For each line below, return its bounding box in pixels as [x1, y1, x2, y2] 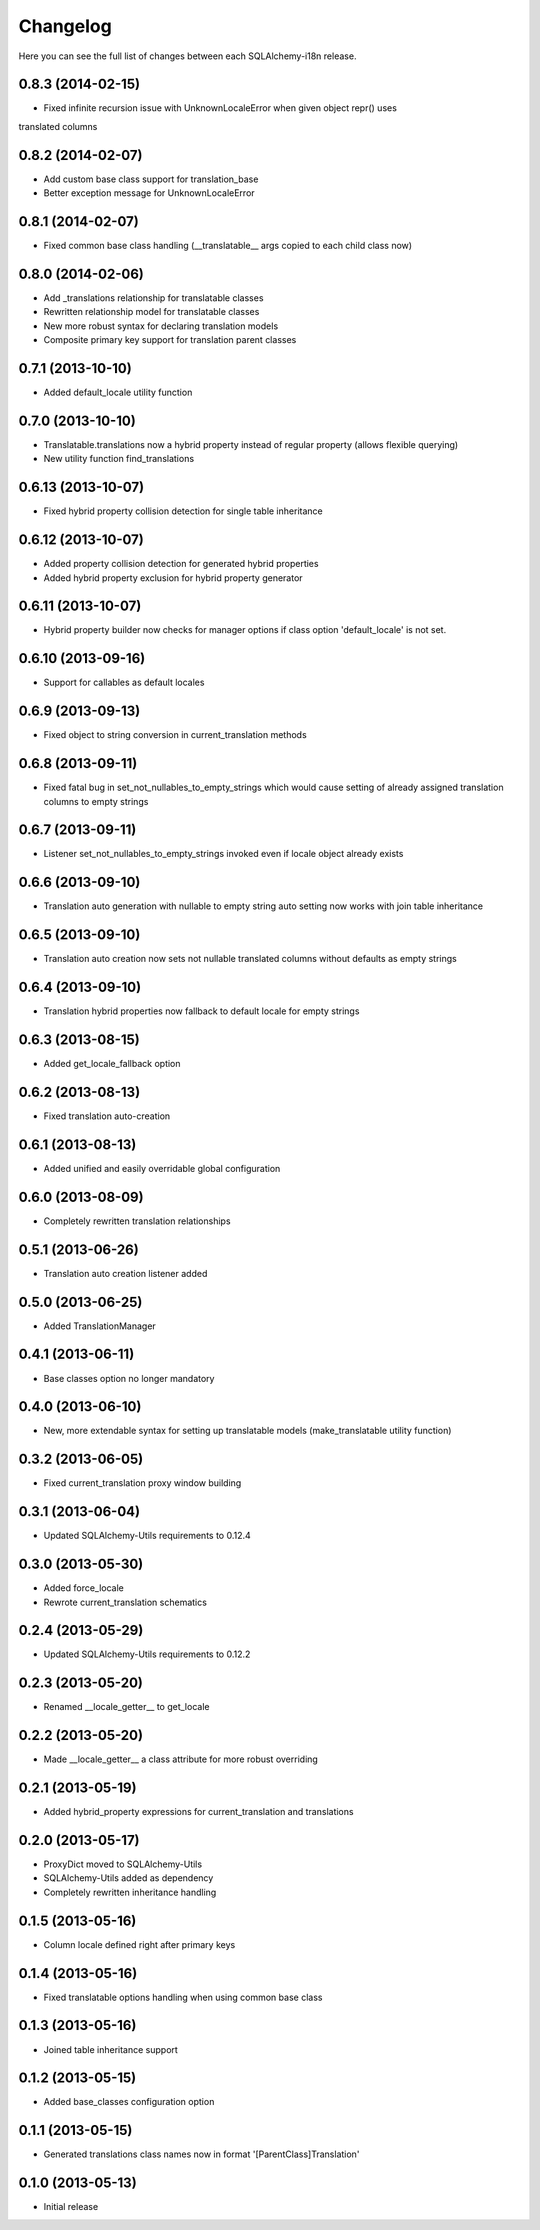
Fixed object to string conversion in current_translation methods [43, 729, 307, 741]
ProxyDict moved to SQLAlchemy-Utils [43, 1858, 203, 1870]
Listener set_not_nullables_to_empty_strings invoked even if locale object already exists [43, 848, 404, 860]
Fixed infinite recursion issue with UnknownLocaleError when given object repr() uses [43, 102, 397, 114]
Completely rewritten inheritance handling [43, 1886, 217, 1898]
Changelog [18, 15, 112, 37]
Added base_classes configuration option [43, 2096, 215, 2108]
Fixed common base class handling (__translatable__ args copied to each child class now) [43, 240, 413, 252]
